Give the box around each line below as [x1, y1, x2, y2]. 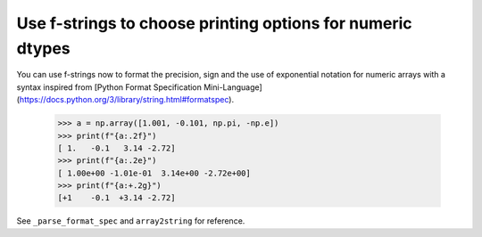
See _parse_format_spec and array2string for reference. [16, 216, 245, 226]
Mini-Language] [204, 81, 262, 93]
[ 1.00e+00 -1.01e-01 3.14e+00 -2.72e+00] [57, 168, 252, 178]
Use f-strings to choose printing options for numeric [16, 13, 412, 33]
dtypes [16, 38, 71, 58]
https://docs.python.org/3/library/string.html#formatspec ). [19, 94, 235, 105]
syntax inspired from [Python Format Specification [16, 81, 203, 93]
